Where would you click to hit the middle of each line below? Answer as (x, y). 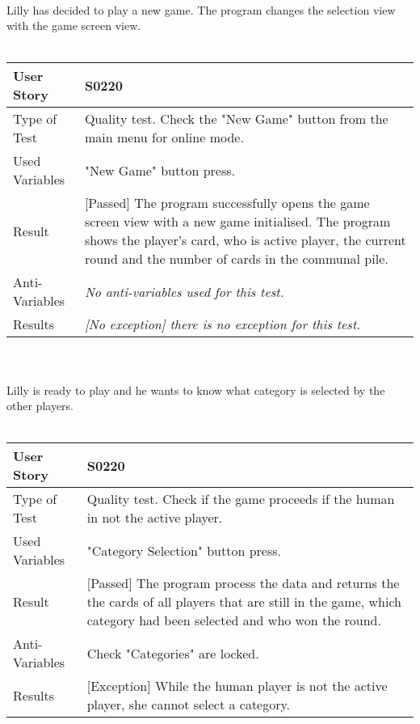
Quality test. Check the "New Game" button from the (236, 119)
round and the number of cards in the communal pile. (236, 259)
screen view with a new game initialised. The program (237, 222)
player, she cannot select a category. (189, 705)
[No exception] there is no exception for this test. (223, 324)
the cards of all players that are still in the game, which (244, 602)
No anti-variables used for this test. (184, 291)
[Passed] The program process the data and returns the (243, 583)
